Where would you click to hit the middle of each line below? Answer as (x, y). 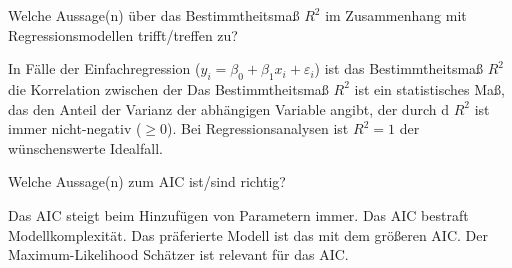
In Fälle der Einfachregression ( (104, 68)
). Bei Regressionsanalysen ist (258, 128)
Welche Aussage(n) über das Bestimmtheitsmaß (154, 15)
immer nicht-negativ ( (75, 128)
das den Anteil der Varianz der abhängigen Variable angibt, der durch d (228, 108)
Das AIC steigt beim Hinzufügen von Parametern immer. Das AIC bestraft (238, 214)
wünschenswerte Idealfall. (85, 147)
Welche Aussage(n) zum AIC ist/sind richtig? (147, 181)
